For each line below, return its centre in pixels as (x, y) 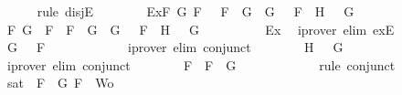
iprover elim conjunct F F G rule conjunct (201, 64)
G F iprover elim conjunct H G (175, 47)
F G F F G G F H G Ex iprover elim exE (201, 29)
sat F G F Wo (60, 83)
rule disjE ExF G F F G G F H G (196, 11)
